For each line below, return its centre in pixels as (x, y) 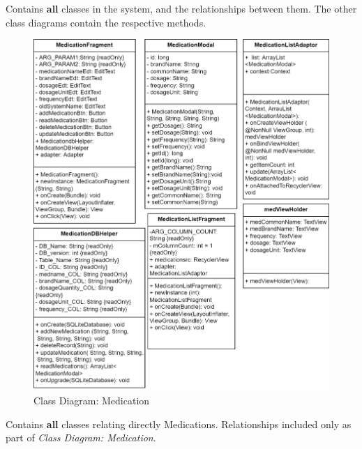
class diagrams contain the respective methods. (106, 22)
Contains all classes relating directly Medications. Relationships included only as (179, 424)
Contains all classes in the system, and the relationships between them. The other (181, 8)
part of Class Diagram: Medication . (81, 437)
